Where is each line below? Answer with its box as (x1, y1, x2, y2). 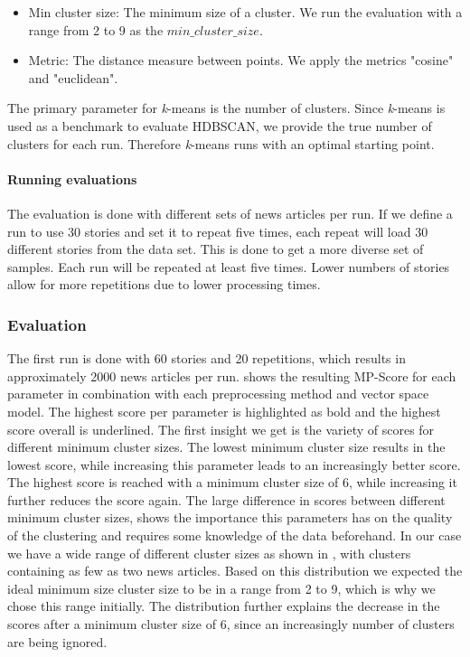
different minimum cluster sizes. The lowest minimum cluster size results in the (7, 437, 446, 456)
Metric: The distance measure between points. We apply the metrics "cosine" (28, 51, 454, 70)
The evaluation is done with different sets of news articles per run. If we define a (7, 203, 453, 222)
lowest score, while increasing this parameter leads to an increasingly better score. (7, 455, 461, 474)
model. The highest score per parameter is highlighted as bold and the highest (7, 401, 441, 420)
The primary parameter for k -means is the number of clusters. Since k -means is (7, 99, 446, 117)
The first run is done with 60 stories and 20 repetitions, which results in (7, 349, 406, 368)
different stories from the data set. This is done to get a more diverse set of (7, 239, 424, 258)
